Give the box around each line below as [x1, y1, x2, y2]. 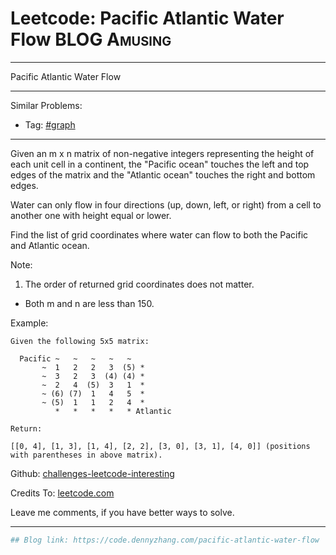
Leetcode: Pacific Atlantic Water [10, 7, 285, 30]
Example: [10, 317, 49, 329]
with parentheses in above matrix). [10, 450, 163, 460]
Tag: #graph [24, 118, 76, 131]
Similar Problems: [10, 99, 83, 111]
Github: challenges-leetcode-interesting [10, 467, 175, 479]
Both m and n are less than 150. [24, 297, 155, 309]
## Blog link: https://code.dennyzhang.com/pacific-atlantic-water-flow [10, 535, 320, 545]
